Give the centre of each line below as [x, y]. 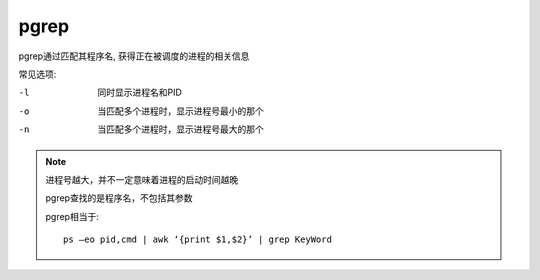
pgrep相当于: [72, 216]
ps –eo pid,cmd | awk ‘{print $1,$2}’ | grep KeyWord [197, 239]
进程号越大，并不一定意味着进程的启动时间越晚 [142, 179]
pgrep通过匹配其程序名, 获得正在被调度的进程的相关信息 [134, 56]
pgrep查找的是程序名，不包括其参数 [119, 198]
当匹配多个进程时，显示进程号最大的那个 [180, 129]
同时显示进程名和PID [139, 92]
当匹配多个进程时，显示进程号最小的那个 [180, 111]
